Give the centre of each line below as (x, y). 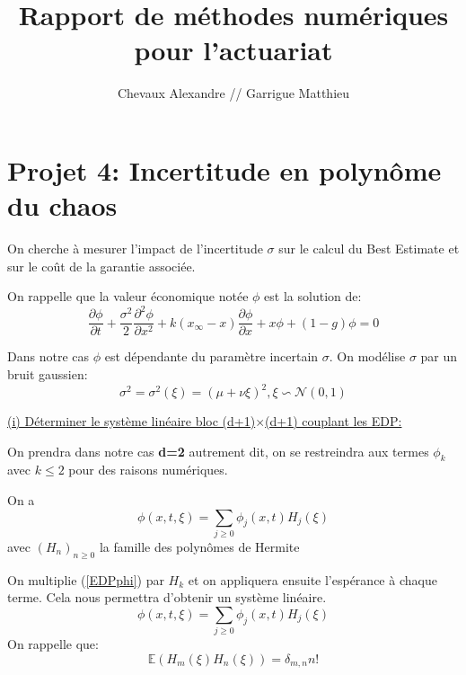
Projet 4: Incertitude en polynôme (224, 169)
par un (439, 356)
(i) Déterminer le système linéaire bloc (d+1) (132, 421)
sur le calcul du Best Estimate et (369, 249)
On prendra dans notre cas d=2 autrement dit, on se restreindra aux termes (218, 451)
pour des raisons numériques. (148, 470)
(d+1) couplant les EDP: (334, 421)
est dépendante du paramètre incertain (211, 356)
